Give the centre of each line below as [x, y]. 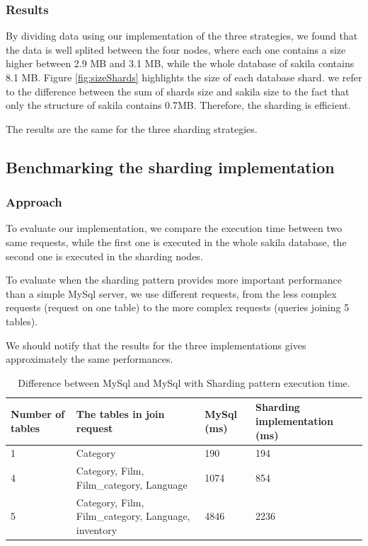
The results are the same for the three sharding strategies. [132, 128]
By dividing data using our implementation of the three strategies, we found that [182, 36]
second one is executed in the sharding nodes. [104, 256]
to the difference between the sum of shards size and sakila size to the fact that [178, 91]
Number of [38, 414]
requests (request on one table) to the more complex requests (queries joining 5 [178, 307]
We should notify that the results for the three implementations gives [156, 345]
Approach [34, 202]
